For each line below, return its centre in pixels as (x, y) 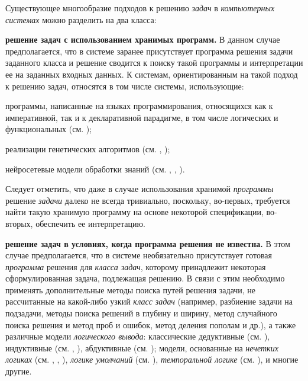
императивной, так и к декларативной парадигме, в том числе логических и (142, 117)
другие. (19, 371)
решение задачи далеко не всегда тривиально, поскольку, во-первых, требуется (148, 200)
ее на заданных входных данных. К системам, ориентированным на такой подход (152, 74)
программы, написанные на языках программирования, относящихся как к (139, 106)
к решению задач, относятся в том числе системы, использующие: (125, 86)
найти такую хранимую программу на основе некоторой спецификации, (134, 212)
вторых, (19, 223)
